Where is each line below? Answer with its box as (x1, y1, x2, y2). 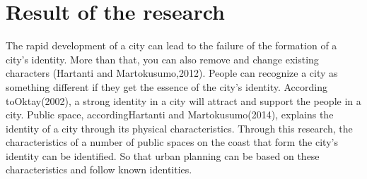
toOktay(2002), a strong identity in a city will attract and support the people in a (6, 93, 361, 108)
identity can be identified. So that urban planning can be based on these (6, 148, 320, 163)
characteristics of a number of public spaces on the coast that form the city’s (6, 135, 338, 149)
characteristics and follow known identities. (6, 162, 192, 177)
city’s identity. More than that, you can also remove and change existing (6, 51, 319, 66)
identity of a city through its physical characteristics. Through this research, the (6, 121, 353, 135)
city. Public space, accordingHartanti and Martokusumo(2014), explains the (6, 107, 334, 122)
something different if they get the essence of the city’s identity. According (6, 79, 327, 94)
